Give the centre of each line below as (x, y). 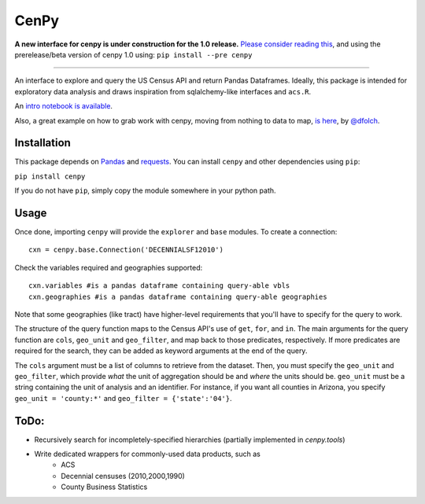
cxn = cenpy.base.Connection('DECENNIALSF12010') (126, 250)
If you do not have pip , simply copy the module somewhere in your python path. (145, 191)
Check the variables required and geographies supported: (109, 267)
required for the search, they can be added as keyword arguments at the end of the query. (161, 351)
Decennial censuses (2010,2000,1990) (123, 476)
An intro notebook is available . (64, 106)
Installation (42, 143)
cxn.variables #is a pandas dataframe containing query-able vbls (159, 286)
